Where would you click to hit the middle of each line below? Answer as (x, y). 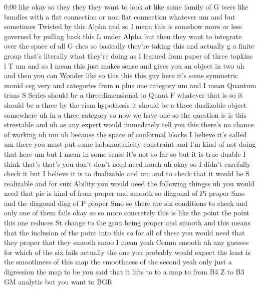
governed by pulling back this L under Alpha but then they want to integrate (123, 36)
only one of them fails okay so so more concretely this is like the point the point (127, 213)
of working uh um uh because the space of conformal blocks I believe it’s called (125, 134)
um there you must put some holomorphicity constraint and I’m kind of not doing (130, 144)
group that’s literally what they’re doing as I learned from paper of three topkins (128, 55)
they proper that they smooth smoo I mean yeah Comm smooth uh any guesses (126, 242)
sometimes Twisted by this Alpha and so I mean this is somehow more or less (123, 26)
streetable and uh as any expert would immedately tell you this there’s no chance (129, 124)
